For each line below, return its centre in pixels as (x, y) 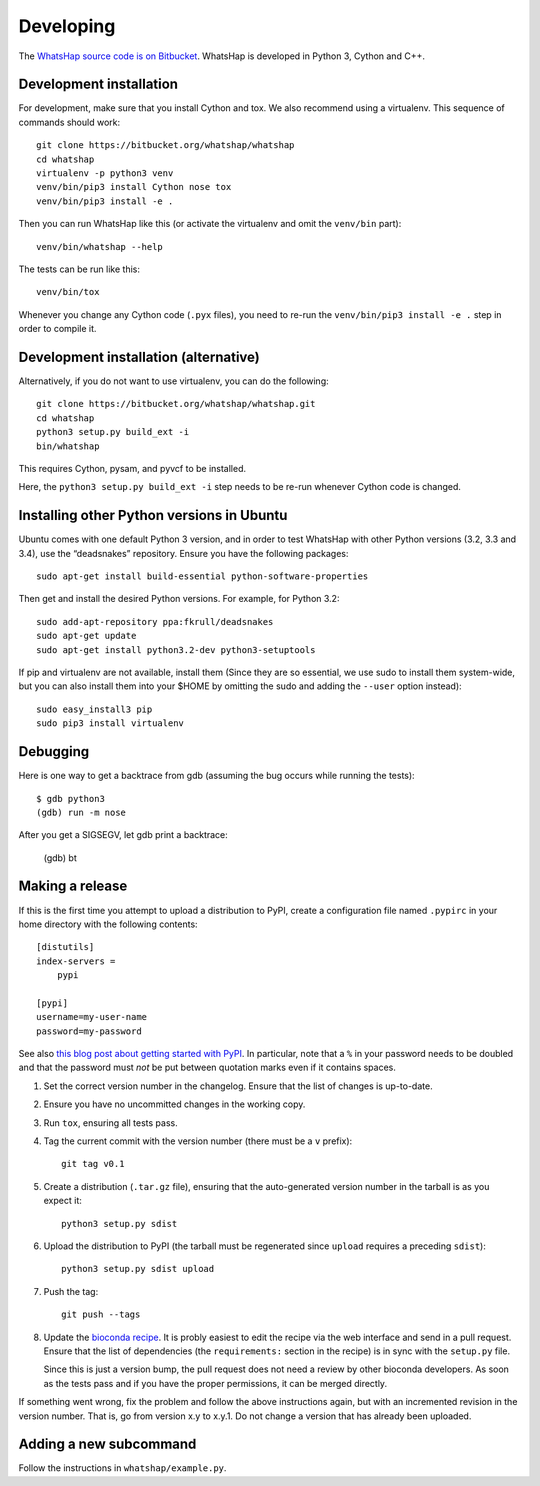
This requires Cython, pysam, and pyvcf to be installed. (132, 468)
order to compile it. (57, 329)
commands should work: (69, 122)
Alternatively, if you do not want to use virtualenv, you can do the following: (173, 381)
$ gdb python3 (70, 798)
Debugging (54, 751)
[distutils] (65, 947)
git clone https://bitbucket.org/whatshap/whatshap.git (176, 404)
